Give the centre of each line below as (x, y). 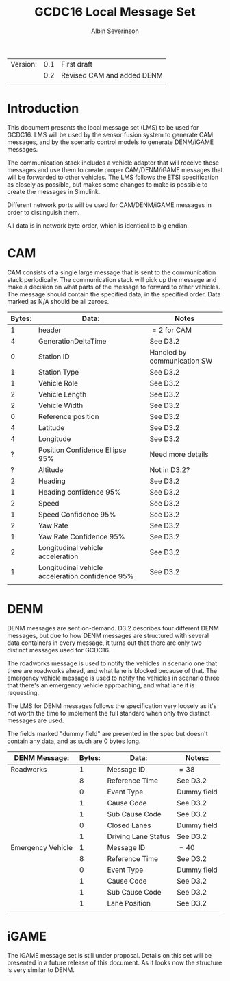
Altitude (51, 469)
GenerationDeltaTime (72, 341)
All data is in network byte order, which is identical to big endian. (98, 225)
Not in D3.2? (170, 469)
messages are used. (36, 720)
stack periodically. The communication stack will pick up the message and (112, 279)
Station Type (59, 372)
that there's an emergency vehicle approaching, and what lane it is (101, 685)
